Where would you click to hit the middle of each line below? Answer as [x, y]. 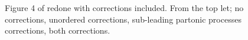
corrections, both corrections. [58, 30]
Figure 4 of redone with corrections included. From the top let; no [124, 8]
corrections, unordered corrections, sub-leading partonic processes [123, 19]
